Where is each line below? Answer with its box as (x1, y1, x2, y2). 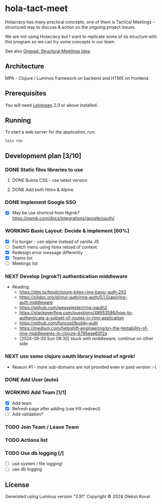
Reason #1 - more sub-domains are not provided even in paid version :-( (12, 364, 157, 370)
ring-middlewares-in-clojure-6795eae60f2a (19, 330, 108, 336)
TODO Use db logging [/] (5, 450, 64, 456)
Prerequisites (5, 89, 47, 98)
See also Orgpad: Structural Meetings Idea (5, 48, 90, 54)
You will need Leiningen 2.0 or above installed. (5, 102, 98, 108)
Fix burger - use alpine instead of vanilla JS (12, 239, 99, 244)
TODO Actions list (5, 436, 48, 443)
